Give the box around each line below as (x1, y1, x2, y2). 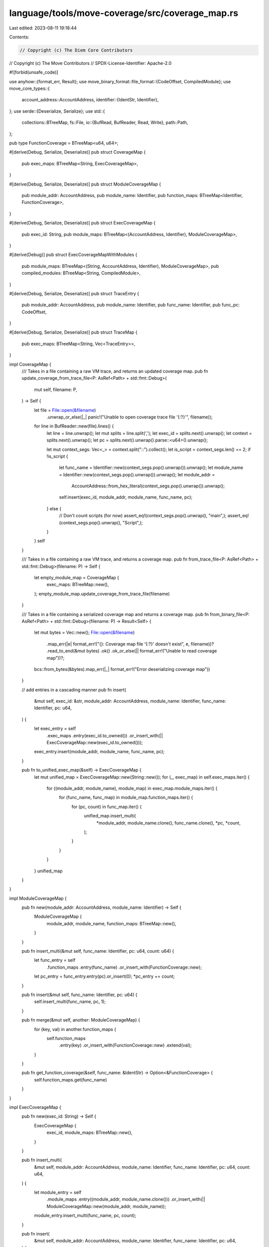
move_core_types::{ (9, 85, 50, 92)
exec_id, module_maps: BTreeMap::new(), (46, 1130, 133, 1136)
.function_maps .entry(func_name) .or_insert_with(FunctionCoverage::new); (46, 964, 202, 970)
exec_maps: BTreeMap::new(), (46, 582, 109, 588)
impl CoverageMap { (9, 361, 52, 367)
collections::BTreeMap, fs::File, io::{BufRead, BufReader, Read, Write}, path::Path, (21, 120, 188, 126)
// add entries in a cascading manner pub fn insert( (21, 686, 127, 693)
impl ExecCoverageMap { (9, 1104, 62, 1110)
